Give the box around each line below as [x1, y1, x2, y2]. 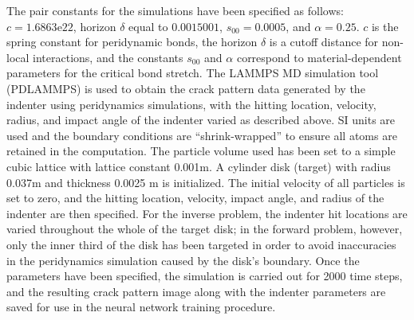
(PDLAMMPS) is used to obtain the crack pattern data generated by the [6, 80, 365, 96]
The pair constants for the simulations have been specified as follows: [6, 2, 344, 18]
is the [371, 18, 399, 34]
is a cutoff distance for [269, 33, 379, 50]
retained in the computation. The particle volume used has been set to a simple [6, 142, 396, 159]
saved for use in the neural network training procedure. [6, 299, 276, 315]
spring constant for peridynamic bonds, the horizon [6, 33, 258, 50]
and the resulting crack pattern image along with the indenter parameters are [6, 283, 386, 299]
